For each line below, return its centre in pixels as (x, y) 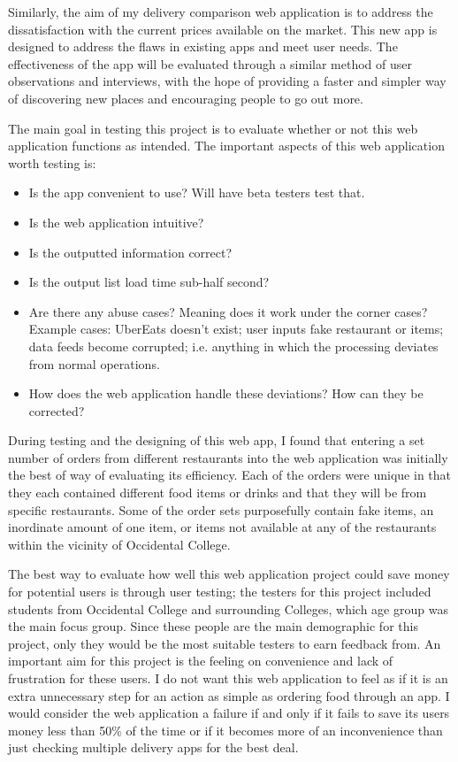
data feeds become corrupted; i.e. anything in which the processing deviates (233, 346)
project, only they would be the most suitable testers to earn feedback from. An (225, 643)
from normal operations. (94, 363)
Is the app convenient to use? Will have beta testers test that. (197, 192)
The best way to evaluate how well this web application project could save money (229, 574)
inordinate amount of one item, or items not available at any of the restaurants (222, 527)
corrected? (57, 410)
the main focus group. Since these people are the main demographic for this (213, 626)
